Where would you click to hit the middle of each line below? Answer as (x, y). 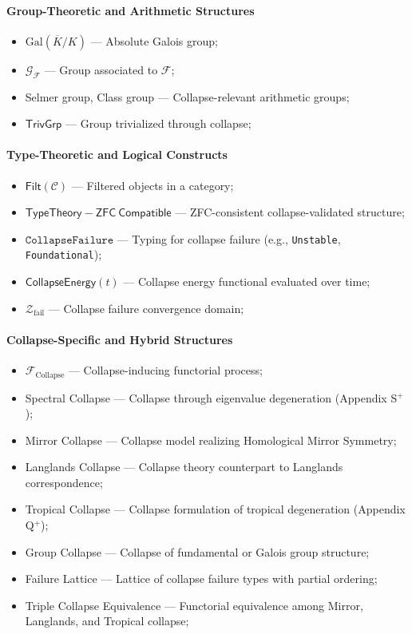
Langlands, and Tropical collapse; (107, 621)
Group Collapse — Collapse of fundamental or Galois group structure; (197, 551)
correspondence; (64, 482)
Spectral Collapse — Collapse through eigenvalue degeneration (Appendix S (211, 397)
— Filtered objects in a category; (153, 185)
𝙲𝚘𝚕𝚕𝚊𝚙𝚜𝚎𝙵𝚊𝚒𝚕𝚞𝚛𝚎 (69, 240)
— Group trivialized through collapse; (158, 123)
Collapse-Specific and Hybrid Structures (120, 339)
